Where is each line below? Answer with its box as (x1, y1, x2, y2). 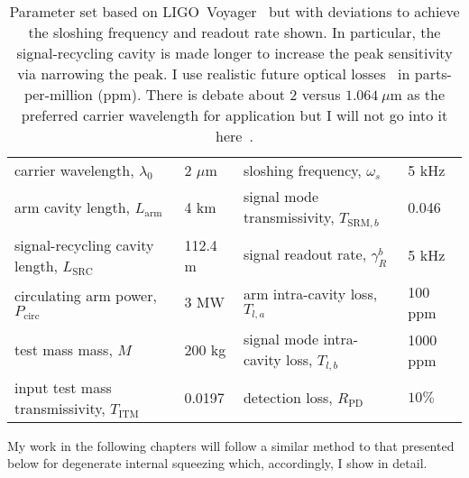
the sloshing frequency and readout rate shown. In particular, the (28, 22, 441, 42)
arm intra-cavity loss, (243, 283, 378, 305)
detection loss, (243, 387, 333, 409)
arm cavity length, (14, 197, 131, 218)
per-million (23, 84, 93, 105)
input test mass (14, 376, 112, 398)
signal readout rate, (243, 244, 367, 265)
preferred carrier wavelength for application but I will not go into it (21, 105, 448, 125)
